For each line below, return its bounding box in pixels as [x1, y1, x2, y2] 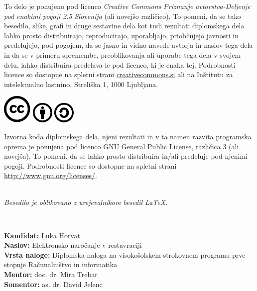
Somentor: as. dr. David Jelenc [4, 279, 103, 289]
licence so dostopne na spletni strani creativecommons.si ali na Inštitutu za [4, 69, 233, 80]
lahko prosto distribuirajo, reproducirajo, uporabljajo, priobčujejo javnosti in [4, 30, 239, 40]
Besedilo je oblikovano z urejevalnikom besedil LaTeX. [4, 196, 168, 207]
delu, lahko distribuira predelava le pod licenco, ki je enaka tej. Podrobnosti [4, 59, 236, 70]
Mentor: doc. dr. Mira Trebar [4, 269, 98, 280]
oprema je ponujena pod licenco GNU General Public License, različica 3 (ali [4, 141, 239, 151]
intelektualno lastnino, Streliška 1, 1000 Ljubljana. [4, 79, 158, 89]
